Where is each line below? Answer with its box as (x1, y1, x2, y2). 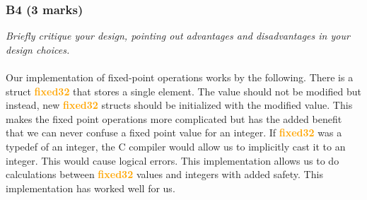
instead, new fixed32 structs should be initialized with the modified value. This (6, 98, 353, 112)
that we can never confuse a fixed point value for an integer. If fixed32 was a (6, 125, 342, 140)
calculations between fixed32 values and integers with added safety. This (6, 167, 323, 182)
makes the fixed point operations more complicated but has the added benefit (6, 111, 342, 126)
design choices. (6, 42, 70, 57)
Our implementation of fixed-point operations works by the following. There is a (6, 70, 354, 84)
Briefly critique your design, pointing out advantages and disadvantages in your (6, 28, 350, 43)
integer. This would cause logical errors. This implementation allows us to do (6, 153, 339, 167)
